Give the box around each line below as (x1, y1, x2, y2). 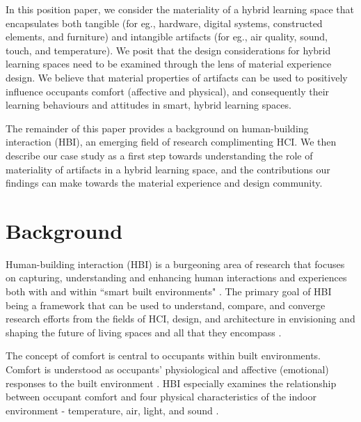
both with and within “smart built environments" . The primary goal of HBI (6, 284, 332, 299)
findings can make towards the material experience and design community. (6, 175, 323, 190)
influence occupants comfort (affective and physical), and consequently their (6, 84, 330, 98)
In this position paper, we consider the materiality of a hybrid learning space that (6, 2, 355, 16)
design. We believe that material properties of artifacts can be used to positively (6, 70, 348, 84)
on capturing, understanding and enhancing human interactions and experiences (6, 270, 347, 285)
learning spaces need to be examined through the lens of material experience (6, 56, 332, 71)
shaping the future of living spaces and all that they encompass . (6, 325, 282, 339)
